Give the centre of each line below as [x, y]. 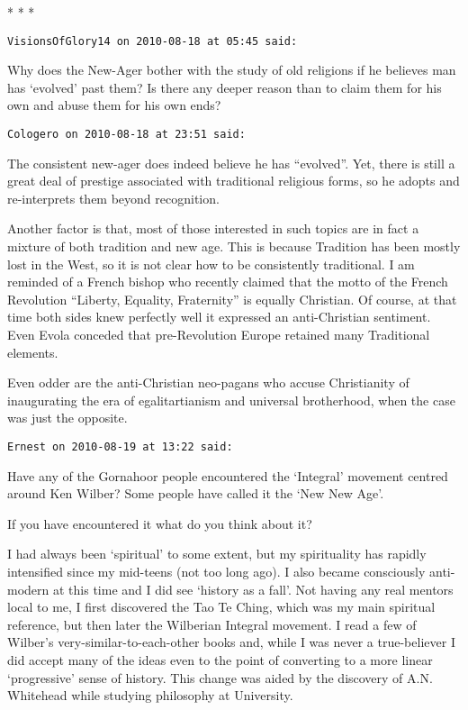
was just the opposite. [67, 418]
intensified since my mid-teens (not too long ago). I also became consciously [216, 572]
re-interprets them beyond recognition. [113, 198]
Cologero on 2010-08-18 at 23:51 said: [126, 135]
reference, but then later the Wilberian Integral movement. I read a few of [212, 624]
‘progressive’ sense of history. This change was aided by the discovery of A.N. [220, 677]
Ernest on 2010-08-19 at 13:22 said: [120, 447]
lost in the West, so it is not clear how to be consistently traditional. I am [211, 264]
